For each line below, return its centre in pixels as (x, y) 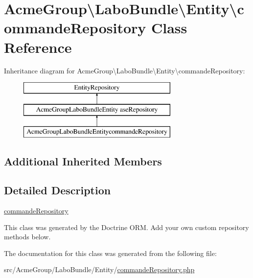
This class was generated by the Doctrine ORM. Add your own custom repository (126, 227)
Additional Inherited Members (83, 161)
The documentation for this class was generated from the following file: (110, 253)
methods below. (27, 237)
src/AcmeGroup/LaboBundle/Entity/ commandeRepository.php (99, 269)
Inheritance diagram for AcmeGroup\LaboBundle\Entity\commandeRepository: (125, 70)
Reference (38, 47)
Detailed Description (57, 190)
